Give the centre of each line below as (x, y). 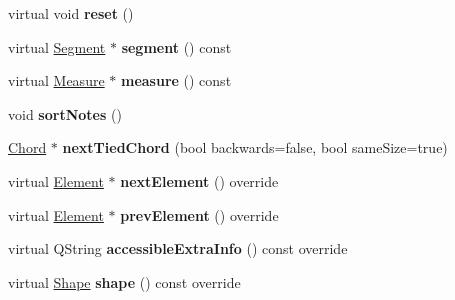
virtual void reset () (71, 13)
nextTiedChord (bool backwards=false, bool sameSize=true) (255, 147)
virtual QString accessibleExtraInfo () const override (178, 248)
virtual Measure (56, 80)
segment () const (176, 46)
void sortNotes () (65, 113)
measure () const (176, 80)
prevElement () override (199, 214)
